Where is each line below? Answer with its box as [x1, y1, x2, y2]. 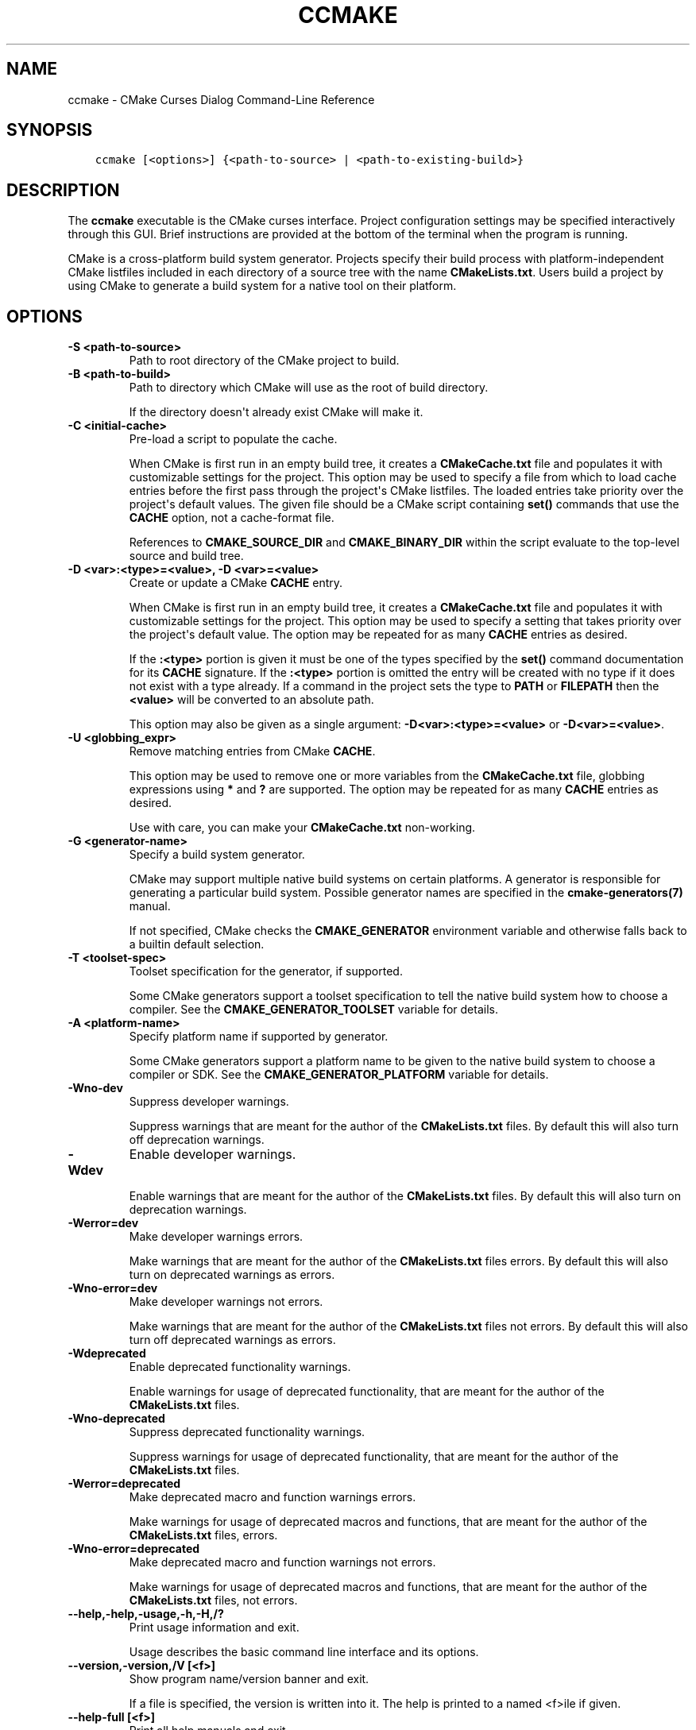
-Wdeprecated [68, 1346, 146, 1361]
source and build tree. [129, 549, 244, 563]
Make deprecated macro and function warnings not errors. [129, 1555, 436, 1570]
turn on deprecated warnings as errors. [129, 1268, 335, 1282]
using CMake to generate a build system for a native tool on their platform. [68, 279, 457, 293]
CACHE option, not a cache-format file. [129, 511, 334, 525]
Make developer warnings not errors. [129, 1295, 323, 1309]
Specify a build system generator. [129, 848, 305, 862]
